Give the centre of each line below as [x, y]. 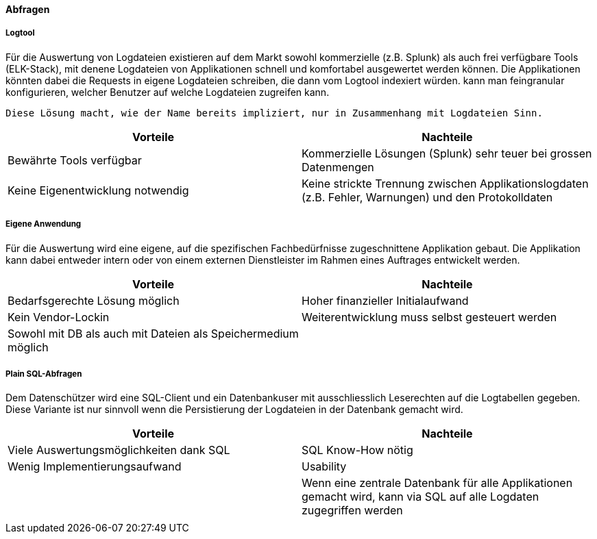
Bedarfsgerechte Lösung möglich [94, 300]
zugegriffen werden [352, 511]
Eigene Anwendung [44, 224]
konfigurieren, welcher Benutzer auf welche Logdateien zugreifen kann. [168, 92]
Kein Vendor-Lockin [59, 317]
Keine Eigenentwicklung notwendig [98, 190]
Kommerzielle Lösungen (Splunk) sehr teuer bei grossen [447, 153]
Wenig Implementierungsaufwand [95, 467]
